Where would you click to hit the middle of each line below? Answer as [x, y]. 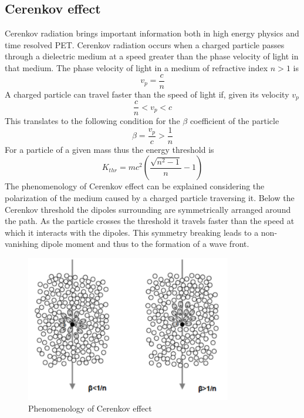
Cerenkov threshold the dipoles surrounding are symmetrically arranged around [148, 209]
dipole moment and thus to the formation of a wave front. [145, 244]
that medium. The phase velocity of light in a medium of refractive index [136, 67]
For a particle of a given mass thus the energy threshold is [109, 149]
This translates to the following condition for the [92, 121]
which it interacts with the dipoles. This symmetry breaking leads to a [132, 232]
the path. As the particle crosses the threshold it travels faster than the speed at [150, 221]
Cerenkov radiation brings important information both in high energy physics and [152, 33]
